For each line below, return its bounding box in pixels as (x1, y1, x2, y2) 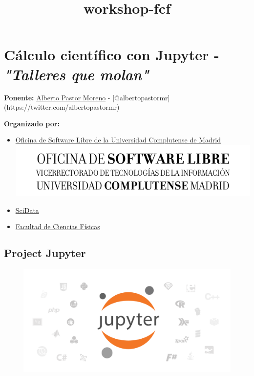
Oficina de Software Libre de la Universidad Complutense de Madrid (15, 135, 221, 145)
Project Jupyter (4, 245, 86, 260)
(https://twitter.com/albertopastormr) (4, 102, 120, 112)
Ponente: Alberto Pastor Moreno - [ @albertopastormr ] (4, 92, 170, 102)
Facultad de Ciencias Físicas (15, 221, 100, 232)
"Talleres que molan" (4, 64, 149, 84)
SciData (15, 205, 39, 215)
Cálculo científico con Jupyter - (4, 45, 219, 65)
